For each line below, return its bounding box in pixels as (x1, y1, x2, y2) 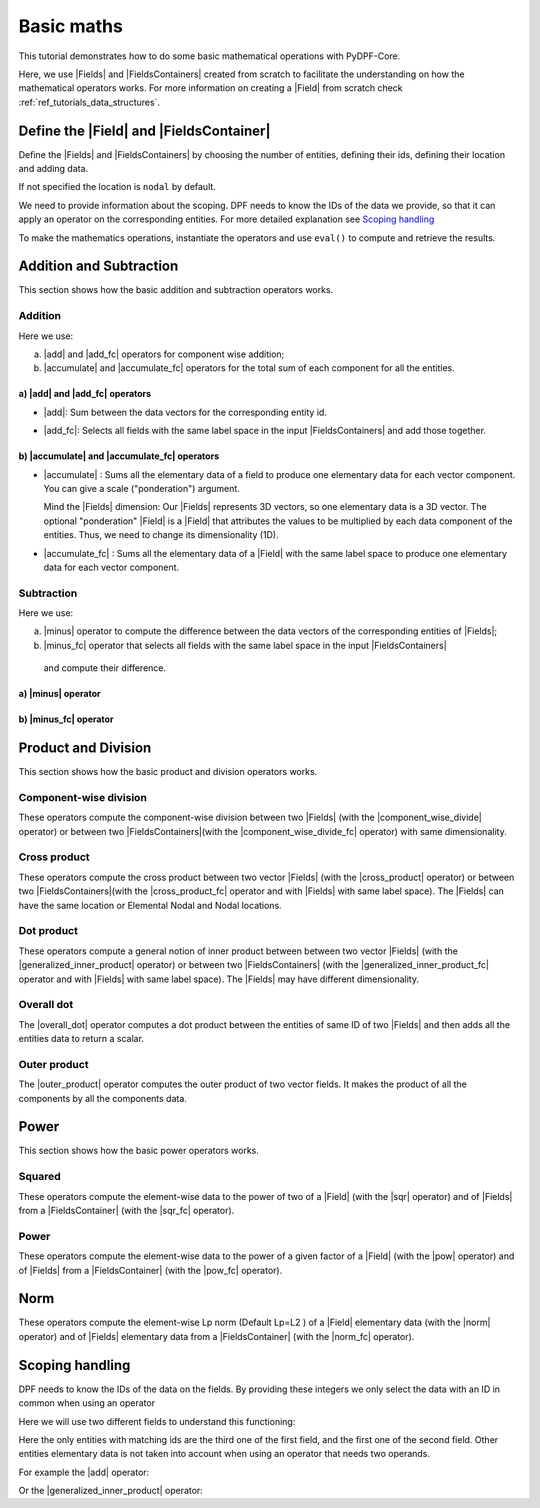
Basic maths (18, 15, 124, 37)
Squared (18, 1170, 62, 1184)
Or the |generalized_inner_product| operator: (18, 1485, 204, 1497)
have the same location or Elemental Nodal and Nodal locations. (18, 899, 282, 911)
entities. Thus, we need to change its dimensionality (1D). (43, 529, 279, 541)
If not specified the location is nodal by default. (18, 181, 217, 193)
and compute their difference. (43, 662, 167, 674)
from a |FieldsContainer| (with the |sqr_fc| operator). (18, 1205, 235, 1217)
